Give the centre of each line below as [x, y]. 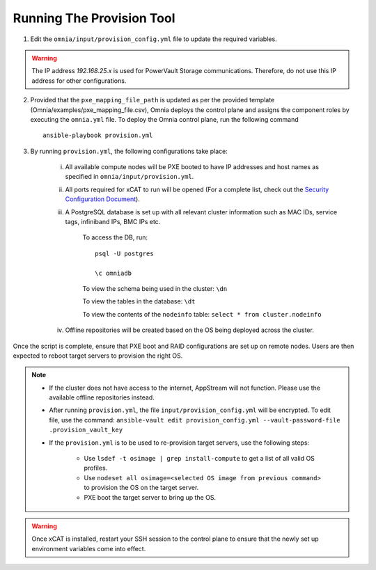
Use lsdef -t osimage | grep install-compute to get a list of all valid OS [199, 459]
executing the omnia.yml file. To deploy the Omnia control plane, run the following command [164, 119]
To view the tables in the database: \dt [139, 301]
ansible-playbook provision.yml [98, 135]
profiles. [96, 468]
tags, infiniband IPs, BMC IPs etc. [113, 222]
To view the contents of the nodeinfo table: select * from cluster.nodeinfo [202, 314]
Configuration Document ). [103, 199]
